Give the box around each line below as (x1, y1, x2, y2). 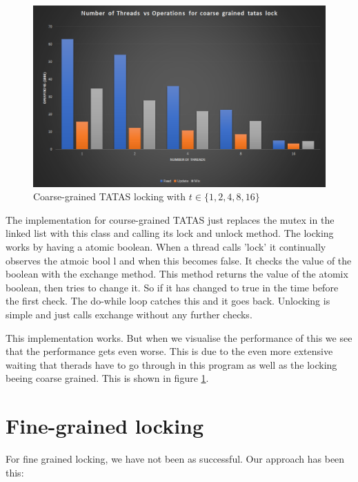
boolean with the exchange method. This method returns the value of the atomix (6, 267, 348, 281)
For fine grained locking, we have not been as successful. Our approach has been (6, 452, 345, 466)
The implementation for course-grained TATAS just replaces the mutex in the (6, 212, 335, 226)
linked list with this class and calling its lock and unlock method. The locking (6, 226, 334, 240)
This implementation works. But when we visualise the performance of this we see (6, 330, 352, 345)
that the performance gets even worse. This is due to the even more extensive (6, 344, 333, 358)
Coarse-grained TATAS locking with (33, 189, 186, 204)
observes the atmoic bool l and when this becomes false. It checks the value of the (6, 253, 352, 267)
